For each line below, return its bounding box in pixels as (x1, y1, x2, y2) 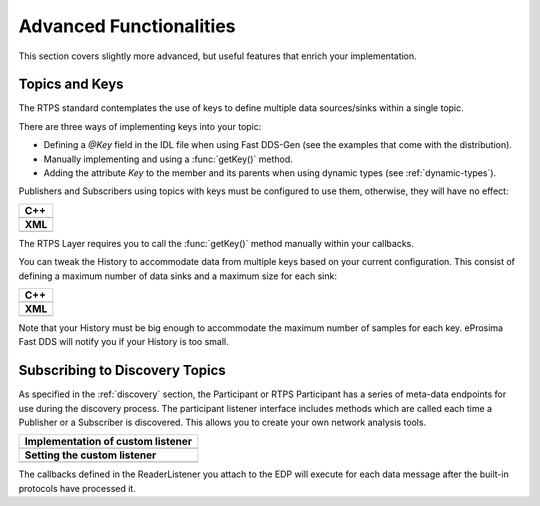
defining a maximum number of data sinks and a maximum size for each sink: (18, 270, 337, 282)
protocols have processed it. (18, 482, 137, 494)
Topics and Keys (18, 76, 124, 93)
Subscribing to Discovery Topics (18, 362, 227, 379)
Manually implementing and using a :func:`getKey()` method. (43, 153, 294, 165)
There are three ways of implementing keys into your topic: (18, 120, 262, 132)
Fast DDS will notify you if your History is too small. (18, 336, 229, 348)
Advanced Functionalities (18, 15, 236, 37)
